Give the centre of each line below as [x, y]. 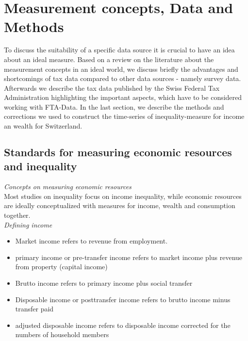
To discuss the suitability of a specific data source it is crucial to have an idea [119, 50]
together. [17, 215]
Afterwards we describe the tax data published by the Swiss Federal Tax [112, 88]
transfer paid [34, 309]
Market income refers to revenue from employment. [91, 241]
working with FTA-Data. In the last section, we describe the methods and [114, 106]
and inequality [41, 166]
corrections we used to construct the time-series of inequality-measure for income [124, 116]
